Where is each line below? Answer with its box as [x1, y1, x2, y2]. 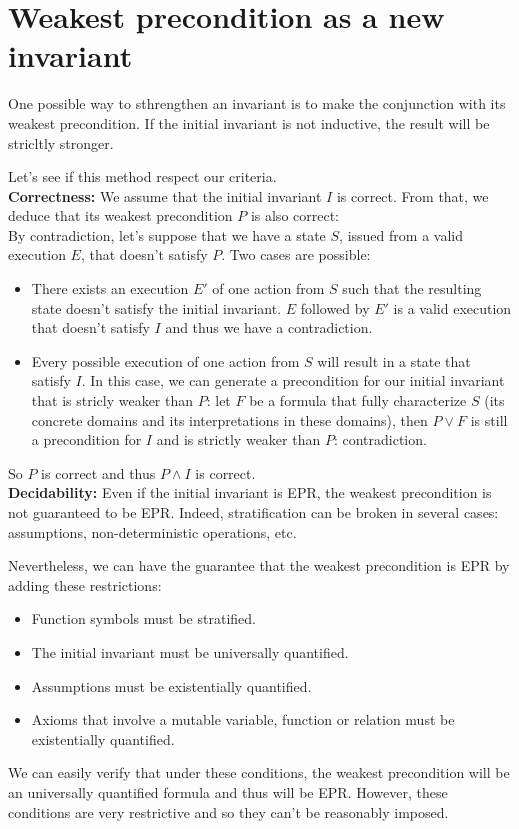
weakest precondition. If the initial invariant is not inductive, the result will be [8, 112, 490, 133]
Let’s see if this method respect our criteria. [8, 166, 277, 187]
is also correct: [250, 205, 340, 226]
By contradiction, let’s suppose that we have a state [8, 224, 326, 245]
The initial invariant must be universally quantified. [31, 641, 349, 662]
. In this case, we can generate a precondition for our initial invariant [81, 370, 505, 391]
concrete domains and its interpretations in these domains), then [31, 409, 428, 430]
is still [470, 409, 508, 430]
